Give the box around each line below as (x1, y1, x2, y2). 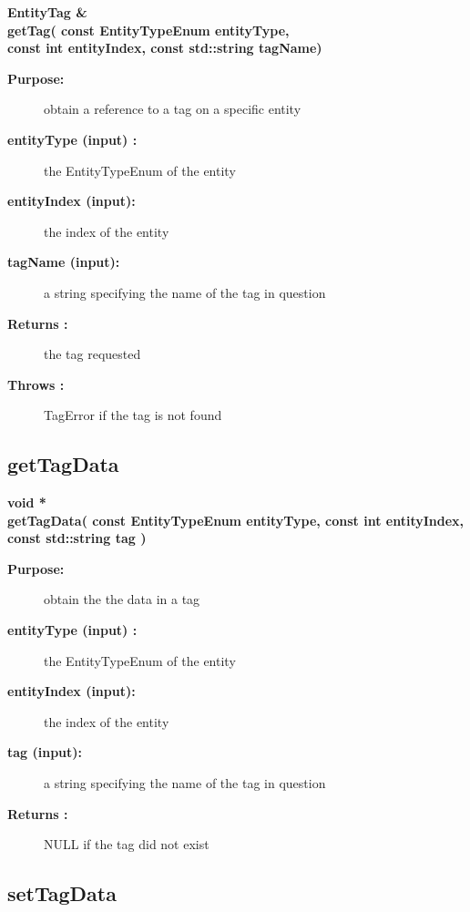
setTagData (7, 879, 117, 907)
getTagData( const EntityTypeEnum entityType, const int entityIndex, (7, 510, 465, 529)
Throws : (7, 374, 65, 394)
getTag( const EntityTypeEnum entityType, (7, 20, 290, 39)
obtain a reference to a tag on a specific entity (44, 99, 301, 118)
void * (7, 493, 46, 512)
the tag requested (44, 344, 141, 364)
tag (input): (7, 743, 83, 762)
